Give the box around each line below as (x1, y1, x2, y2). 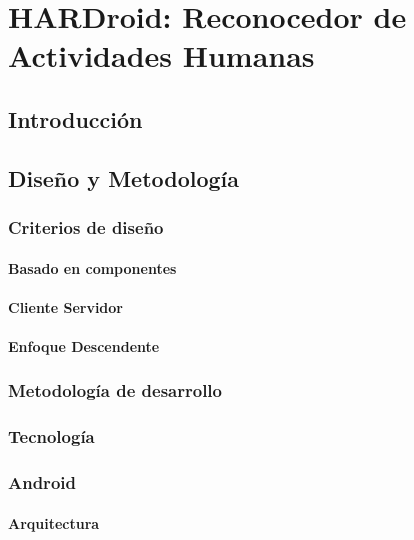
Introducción (8, 103, 143, 134)
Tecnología (8, 424, 95, 449)
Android (8, 470, 76, 495)
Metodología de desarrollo (8, 378, 222, 403)
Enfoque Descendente (8, 335, 160, 356)
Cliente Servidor (8, 296, 123, 317)
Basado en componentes (8, 257, 177, 278)
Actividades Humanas (8, 35, 315, 76)
